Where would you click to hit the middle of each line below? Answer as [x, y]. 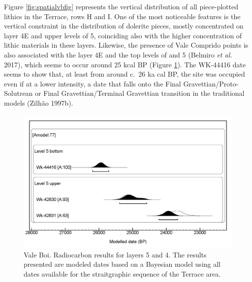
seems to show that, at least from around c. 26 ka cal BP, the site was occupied [125, 74]
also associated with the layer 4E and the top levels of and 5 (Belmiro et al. [118, 54]
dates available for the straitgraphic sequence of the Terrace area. [122, 273]
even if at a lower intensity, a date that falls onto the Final [93, 83]
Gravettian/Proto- [211, 83]
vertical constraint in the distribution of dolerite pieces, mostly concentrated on [124, 26]
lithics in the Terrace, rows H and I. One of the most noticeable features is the [122, 16]
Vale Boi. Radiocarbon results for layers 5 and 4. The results [115, 254]
